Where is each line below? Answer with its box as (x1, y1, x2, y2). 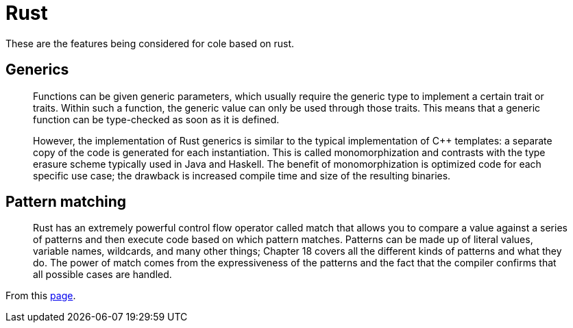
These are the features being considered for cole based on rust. (5, 37, 295, 49)
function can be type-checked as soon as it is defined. (33, 113, 280, 125)
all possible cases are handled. (33, 268, 172, 281)
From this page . (5, 290, 76, 302)
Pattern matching (5, 193, 127, 211)
